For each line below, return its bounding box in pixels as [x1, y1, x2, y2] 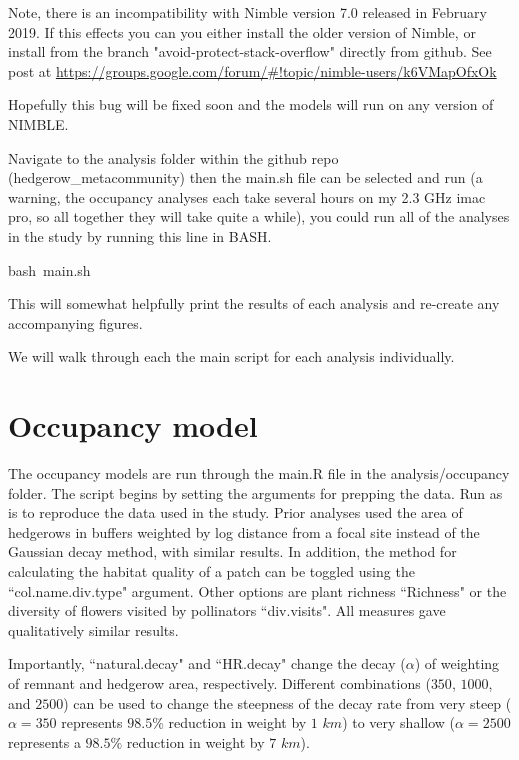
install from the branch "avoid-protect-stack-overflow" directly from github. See [8, 41, 492, 62]
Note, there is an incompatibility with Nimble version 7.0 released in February [8, 2, 487, 22]
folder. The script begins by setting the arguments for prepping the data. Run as [8, 482, 503, 503]
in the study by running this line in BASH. [8, 225, 272, 246]
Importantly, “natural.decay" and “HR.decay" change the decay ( [8, 653, 406, 674]
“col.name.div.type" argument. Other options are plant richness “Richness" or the [8, 580, 507, 601]
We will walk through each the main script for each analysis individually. [8, 346, 455, 367]
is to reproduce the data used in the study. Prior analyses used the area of [8, 502, 463, 523]
